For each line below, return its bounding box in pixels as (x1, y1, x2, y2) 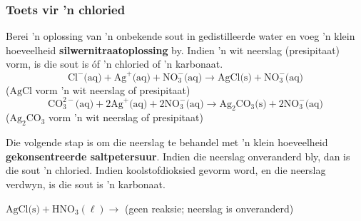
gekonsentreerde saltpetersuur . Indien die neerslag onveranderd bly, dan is (6, 148, 350, 163)
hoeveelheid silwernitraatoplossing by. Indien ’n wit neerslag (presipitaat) (6, 42, 340, 57)
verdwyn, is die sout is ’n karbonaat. (6, 176, 166, 191)
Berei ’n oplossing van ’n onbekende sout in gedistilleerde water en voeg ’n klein (6, 29, 355, 43)
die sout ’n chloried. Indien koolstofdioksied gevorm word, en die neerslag (6, 163, 326, 178)
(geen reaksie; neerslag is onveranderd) (125, 200, 294, 215)
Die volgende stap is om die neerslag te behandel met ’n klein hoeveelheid (6, 135, 328, 150)
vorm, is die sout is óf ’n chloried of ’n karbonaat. (6, 56, 223, 71)
